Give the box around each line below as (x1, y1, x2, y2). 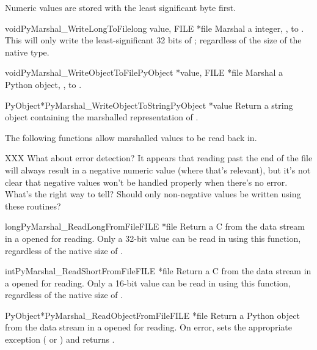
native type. (5, 45, 49, 58)
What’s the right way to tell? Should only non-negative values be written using (5, 188, 301, 200)
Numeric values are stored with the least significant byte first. (5, 1, 236, 13)
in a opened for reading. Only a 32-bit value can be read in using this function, (5, 232, 301, 244)
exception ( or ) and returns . (5, 333, 115, 346)
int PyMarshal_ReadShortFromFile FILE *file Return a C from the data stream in (5, 264, 312, 277)
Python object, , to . (5, 78, 82, 90)
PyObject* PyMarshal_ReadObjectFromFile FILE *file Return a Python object (5, 308, 300, 321)
